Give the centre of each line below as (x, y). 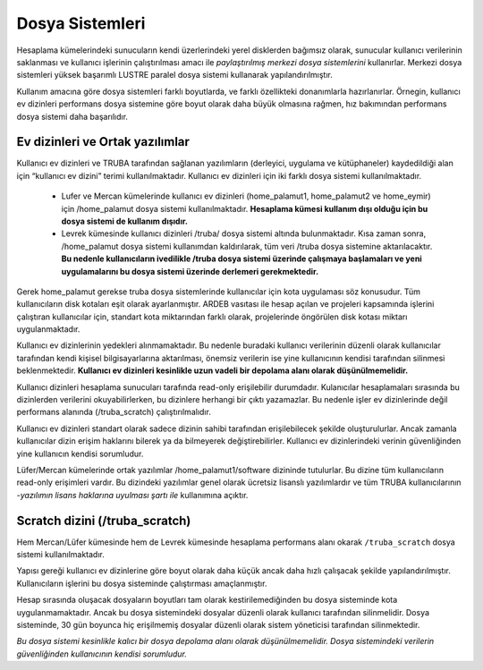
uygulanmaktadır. (48, 329)
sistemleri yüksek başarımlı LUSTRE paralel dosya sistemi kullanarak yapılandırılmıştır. (174, 75)
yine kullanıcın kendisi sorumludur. (80, 454)
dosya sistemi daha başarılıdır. (72, 116)
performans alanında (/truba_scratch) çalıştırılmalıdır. (114, 412)
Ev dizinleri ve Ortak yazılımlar (103, 142)
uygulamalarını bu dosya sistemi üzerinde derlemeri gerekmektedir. (190, 271)
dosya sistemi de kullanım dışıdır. (124, 221)
